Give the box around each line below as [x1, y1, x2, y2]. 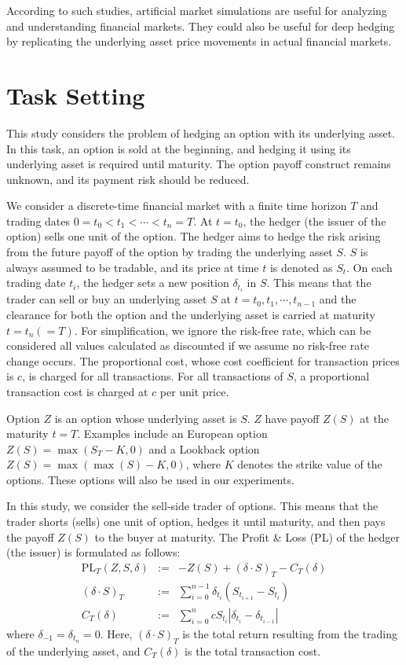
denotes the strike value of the [237, 456, 382, 472]
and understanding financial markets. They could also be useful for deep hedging [6, 17, 395, 34]
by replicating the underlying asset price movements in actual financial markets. [6, 33, 392, 50]
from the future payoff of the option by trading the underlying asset [6, 244, 333, 260]
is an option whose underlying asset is [54, 410, 237, 426]
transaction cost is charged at [6, 383, 148, 399]
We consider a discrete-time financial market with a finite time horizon [6, 197, 347, 214]
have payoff [265, 410, 320, 426]
